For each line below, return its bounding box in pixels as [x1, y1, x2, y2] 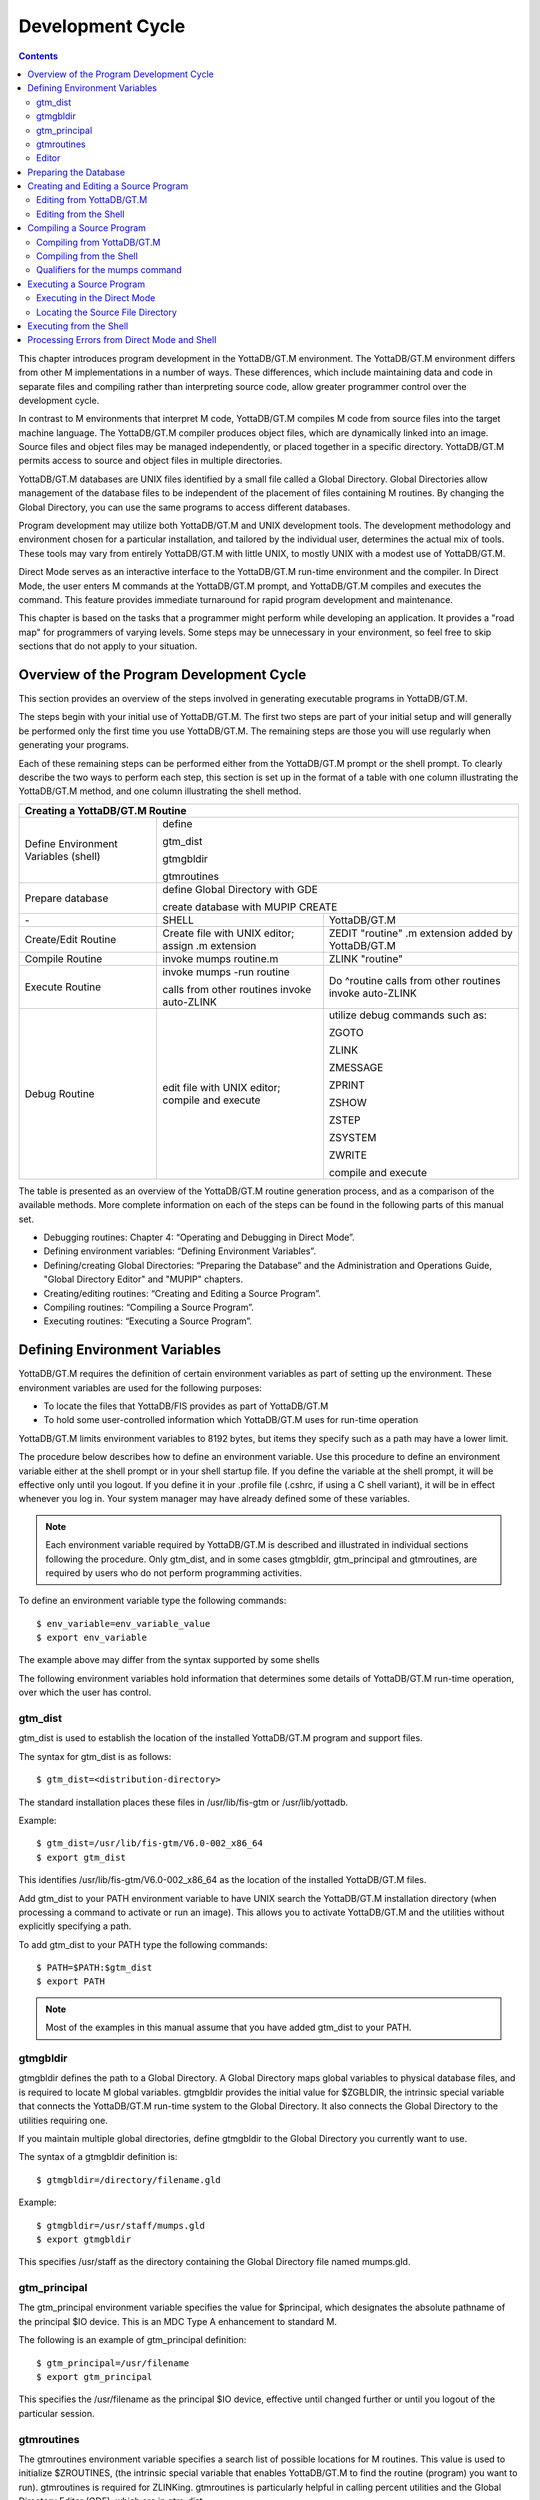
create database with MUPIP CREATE [162, 900, 338, 914]
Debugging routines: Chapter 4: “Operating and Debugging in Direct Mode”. [43, 1231, 355, 1243]
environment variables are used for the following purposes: [18, 1381, 262, 1394]
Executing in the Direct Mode [36, 292, 156, 304]
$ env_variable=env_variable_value [36, 1618, 211, 1629]
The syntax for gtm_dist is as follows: [18, 1750, 172, 1762]
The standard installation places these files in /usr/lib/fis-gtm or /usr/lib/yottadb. [18, 1796, 349, 1808]
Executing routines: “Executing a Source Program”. [43, 1315, 253, 1327]
